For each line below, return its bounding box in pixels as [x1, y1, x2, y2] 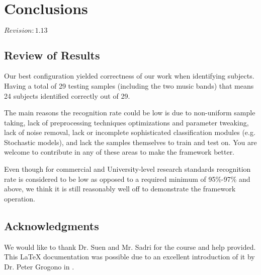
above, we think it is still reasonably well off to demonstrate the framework [4, 183, 236, 194]
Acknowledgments [4, 218, 99, 233]
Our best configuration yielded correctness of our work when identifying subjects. [4, 71, 254, 81]
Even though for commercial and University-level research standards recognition [4, 164, 251, 174]
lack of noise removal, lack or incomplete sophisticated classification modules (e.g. [4, 127, 255, 137]
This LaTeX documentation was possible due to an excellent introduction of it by [4, 251, 255, 262]
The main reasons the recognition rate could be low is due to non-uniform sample [4, 107, 255, 118]
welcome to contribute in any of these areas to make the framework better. [4, 147, 235, 157]
